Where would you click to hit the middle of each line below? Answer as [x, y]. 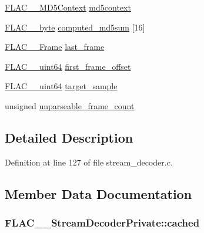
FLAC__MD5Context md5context [68, 7]
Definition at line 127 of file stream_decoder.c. [89, 162]
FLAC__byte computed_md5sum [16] [75, 27]
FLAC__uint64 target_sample [61, 86]
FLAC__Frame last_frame [55, 47]
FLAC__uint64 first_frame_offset [68, 66]
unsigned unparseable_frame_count [70, 105]
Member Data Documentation [98, 193]
